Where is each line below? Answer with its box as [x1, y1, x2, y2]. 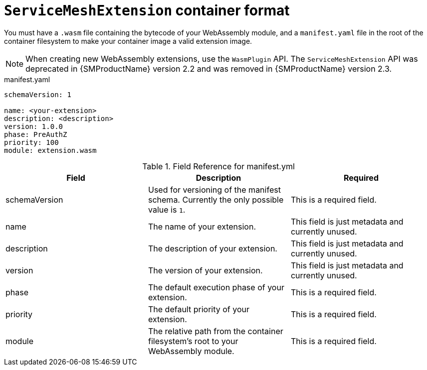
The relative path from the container [148, 326, 283, 336]
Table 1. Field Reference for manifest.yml [142, 161, 295, 171]
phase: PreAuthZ [4, 130, 67, 138]
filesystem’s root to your [148, 336, 238, 346]
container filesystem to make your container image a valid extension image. [4, 36, 252, 45]
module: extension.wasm [4, 146, 97, 154]
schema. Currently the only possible [148, 194, 284, 205]
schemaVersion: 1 [4, 90, 71, 99]
